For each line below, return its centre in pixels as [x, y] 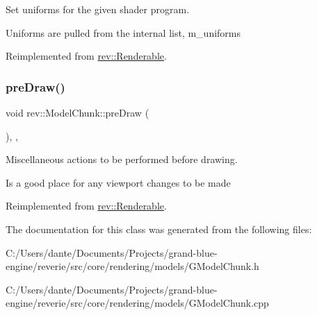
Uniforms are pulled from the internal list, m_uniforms [123, 32]
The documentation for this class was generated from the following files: [159, 229]
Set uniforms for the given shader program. [98, 9]
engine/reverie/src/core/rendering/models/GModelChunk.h [132, 266]
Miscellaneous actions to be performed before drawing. [122, 159]
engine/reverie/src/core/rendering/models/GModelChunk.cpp [137, 303]
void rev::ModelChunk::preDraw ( [78, 112]
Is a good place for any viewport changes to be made [118, 182]
